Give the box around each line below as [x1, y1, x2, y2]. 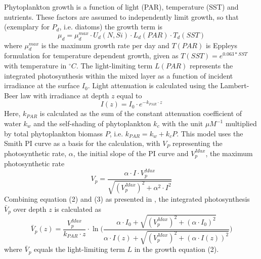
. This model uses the [177, 128, 243, 138]
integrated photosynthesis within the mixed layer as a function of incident [4, 70, 233, 81]
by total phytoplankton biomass [4, 128, 103, 138]
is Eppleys [205, 40, 238, 50]
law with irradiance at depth [20, 90, 109, 100]
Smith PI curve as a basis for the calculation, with [4, 138, 160, 149]
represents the [189, 60, 233, 70]
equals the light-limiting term [34, 244, 125, 254]
